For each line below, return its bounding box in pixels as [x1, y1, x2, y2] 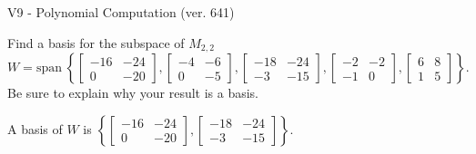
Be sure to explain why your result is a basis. [7, 83, 259, 102]
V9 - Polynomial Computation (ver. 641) [7, 3, 235, 21]
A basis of [7, 119, 63, 138]
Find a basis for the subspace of [7, 33, 185, 52]
